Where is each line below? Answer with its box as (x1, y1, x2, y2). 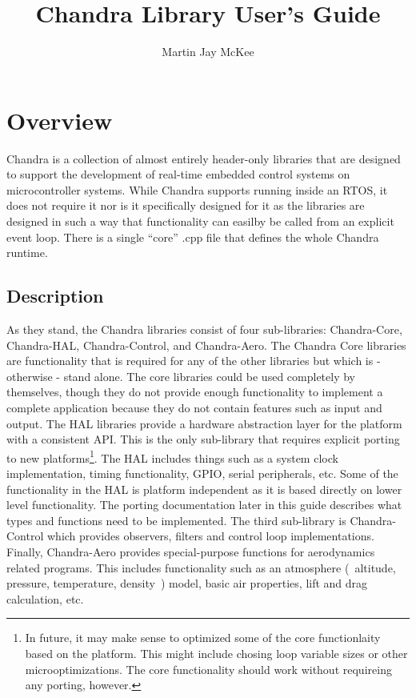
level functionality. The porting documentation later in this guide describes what (6, 496, 402, 513)
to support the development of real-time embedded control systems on (6, 166, 350, 183)
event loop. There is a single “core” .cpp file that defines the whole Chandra (6, 228, 379, 245)
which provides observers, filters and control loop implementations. (46, 528, 374, 544)
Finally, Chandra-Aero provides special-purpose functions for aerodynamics (6, 543, 375, 560)
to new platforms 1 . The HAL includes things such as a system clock (6, 447, 338, 466)
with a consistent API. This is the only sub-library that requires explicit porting (6, 431, 400, 447)
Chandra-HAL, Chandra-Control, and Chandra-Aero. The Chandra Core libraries (6, 336, 406, 353)
